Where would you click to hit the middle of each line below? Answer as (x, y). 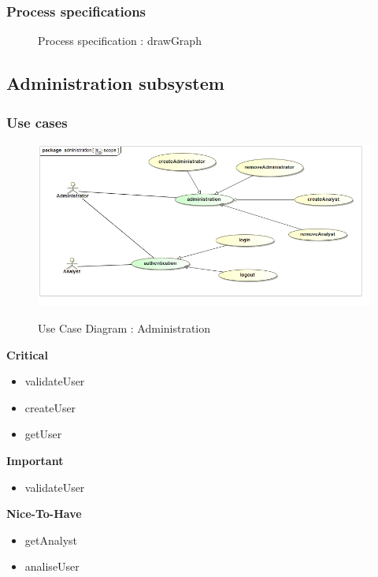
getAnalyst (51, 540)
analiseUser (52, 566)
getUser (43, 434)
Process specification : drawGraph (120, 41)
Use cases (37, 122)
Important (35, 461)
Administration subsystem (115, 83)
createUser (50, 407)
